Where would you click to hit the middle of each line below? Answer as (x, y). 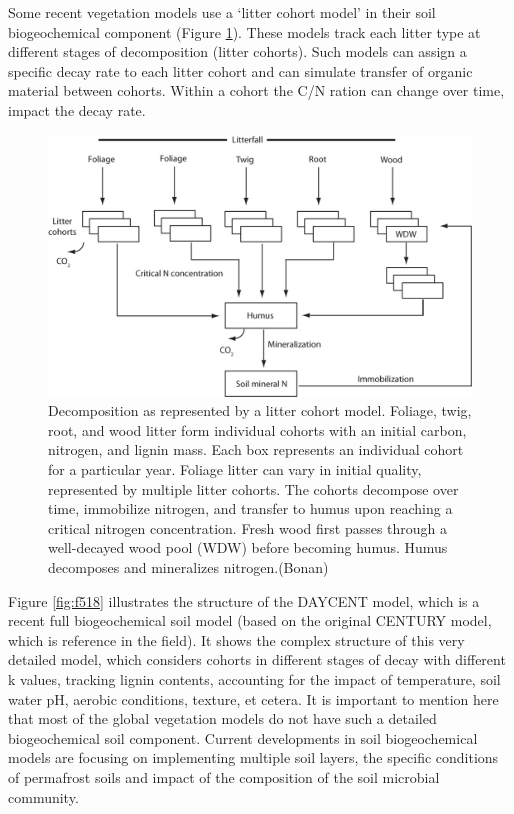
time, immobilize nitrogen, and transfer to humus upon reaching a (250, 508)
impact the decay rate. (77, 109)
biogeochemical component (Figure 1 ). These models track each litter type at (244, 31)
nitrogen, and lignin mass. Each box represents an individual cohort (256, 449)
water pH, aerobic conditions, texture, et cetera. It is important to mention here (253, 698)
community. (43, 796)
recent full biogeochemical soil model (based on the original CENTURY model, (250, 620)
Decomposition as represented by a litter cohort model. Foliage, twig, (260, 410)
